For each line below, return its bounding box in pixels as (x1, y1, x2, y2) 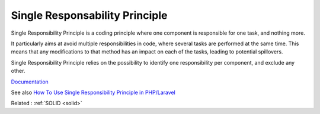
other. (11, 68, 25, 75)
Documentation (11, 78, 49, 85)
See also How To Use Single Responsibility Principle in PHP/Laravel (11, 89, 176, 96)
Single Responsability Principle (11, 9, 168, 22)
